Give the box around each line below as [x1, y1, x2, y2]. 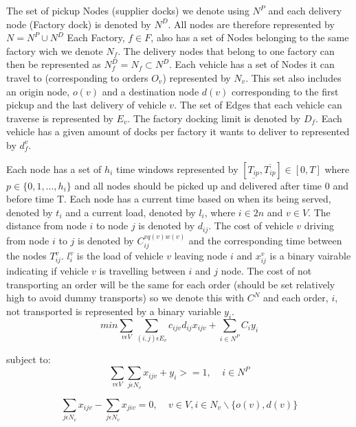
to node [96, 218, 129, 233]
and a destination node [102, 84, 199, 98]
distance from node [6, 218, 87, 233]
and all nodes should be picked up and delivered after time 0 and [74, 178, 348, 192]
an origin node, [6, 84, 70, 98]
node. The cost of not [221, 264, 312, 278]
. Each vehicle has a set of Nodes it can [169, 57, 335, 71]
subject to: [6, 352, 51, 367]
